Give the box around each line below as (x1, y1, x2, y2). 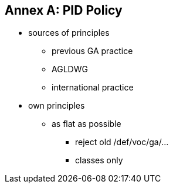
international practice (52, 82, 134, 93)
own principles (28, 100, 85, 111)
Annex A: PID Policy (5, 3, 123, 18)
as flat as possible (52, 119, 121, 129)
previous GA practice (52, 46, 133, 56)
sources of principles (28, 28, 110, 38)
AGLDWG (52, 64, 88, 75)
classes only (75, 155, 123, 166)
